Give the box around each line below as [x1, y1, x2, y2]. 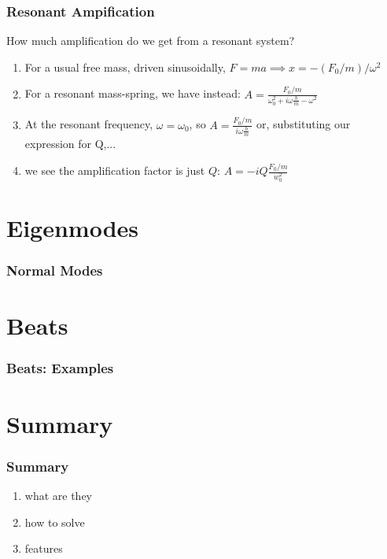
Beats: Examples [6, 358, 114, 378]
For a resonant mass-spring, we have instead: [24, 85, 241, 102]
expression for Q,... [24, 135, 116, 152]
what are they [24, 487, 93, 503]
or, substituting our [256, 116, 351, 132]
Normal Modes [6, 261, 103, 280]
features [24, 540, 63, 557]
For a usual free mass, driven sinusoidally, [24, 58, 226, 75]
